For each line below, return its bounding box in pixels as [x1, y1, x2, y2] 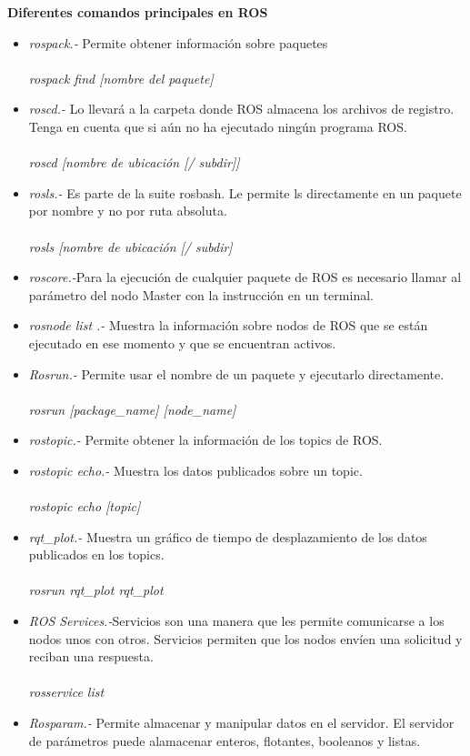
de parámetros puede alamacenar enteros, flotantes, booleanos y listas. [28, 731, 421, 750]
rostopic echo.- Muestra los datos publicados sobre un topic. [28, 460, 363, 479]
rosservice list [28, 682, 105, 701]
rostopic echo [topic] [28, 497, 141, 516]
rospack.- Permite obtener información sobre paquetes [28, 33, 328, 52]
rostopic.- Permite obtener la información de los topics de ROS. [28, 430, 383, 449]
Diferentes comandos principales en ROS [7, 3, 268, 21]
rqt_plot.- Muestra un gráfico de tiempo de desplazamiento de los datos [28, 527, 427, 546]
